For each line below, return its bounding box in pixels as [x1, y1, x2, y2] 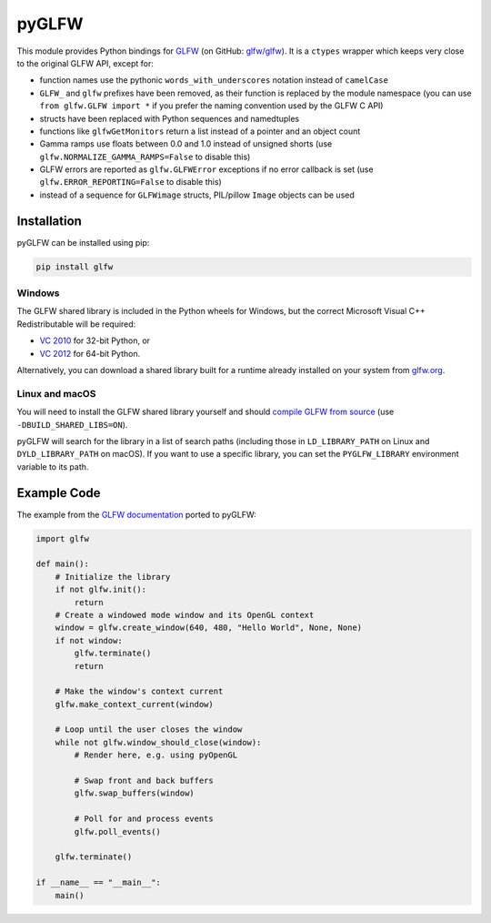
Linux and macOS [16, 387, 96, 400]
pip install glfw [35, 261, 114, 272]
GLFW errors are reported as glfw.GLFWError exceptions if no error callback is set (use [39, 164, 374, 175]
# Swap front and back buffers [74, 776, 214, 786]
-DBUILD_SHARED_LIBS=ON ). [16, 419, 128, 430]
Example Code [16, 485, 101, 501]
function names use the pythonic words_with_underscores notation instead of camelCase [39, 75, 388, 86]
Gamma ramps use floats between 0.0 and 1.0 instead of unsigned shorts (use [39, 138, 333, 149]
